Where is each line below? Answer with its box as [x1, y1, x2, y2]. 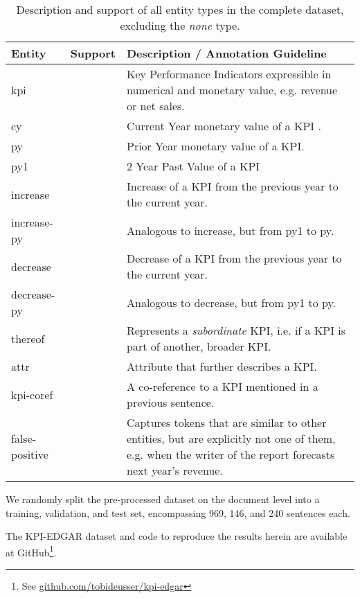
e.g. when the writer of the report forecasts [126, 446, 335, 462]
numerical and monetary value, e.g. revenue [126, 82, 338, 98]
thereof [11, 330, 45, 346]
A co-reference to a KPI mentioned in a [126, 378, 318, 394]
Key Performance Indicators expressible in [126, 66, 332, 82]
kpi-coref [11, 386, 53, 403]
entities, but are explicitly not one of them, [126, 430, 336, 446]
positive [11, 446, 48, 462]
